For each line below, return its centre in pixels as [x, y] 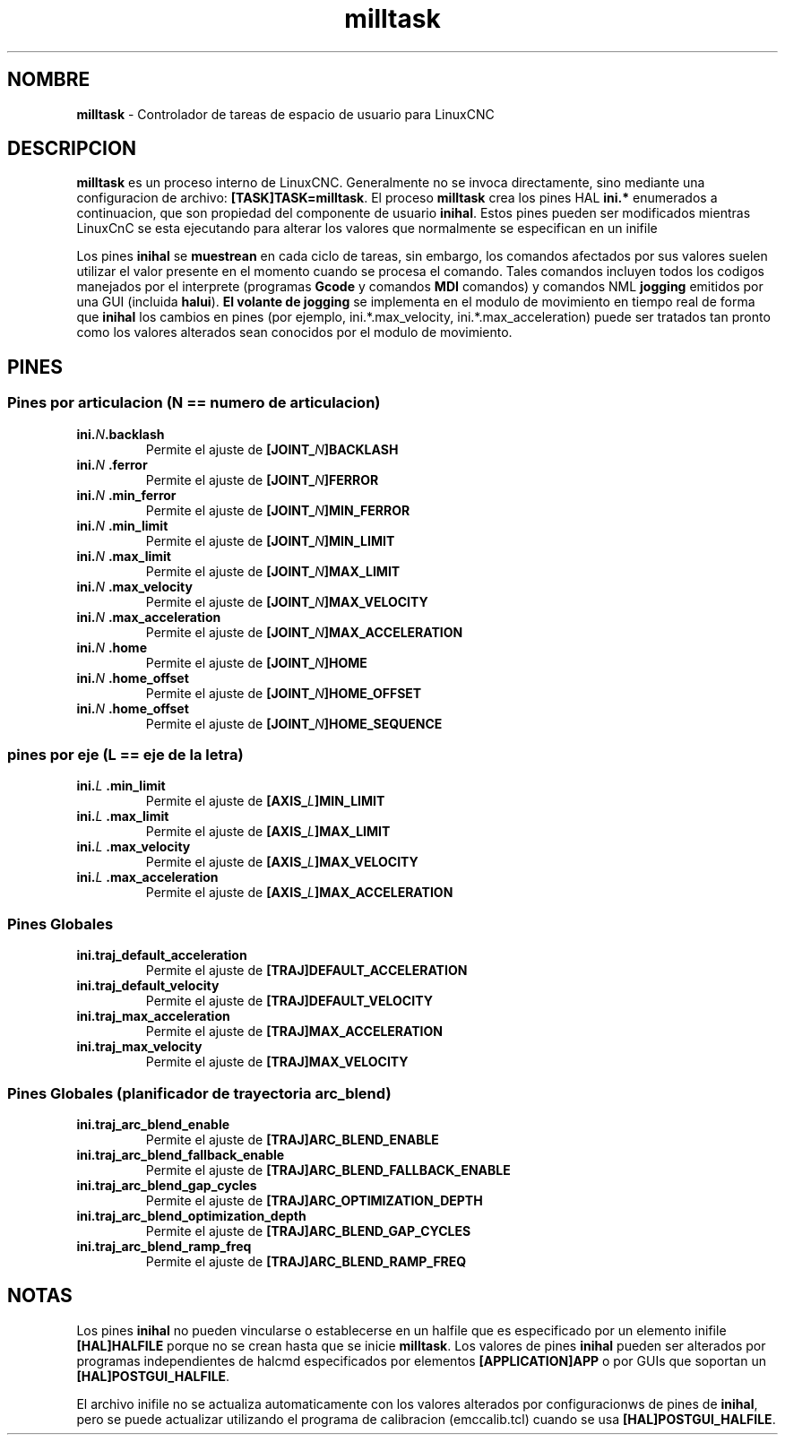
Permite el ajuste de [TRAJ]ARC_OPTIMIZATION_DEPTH [314, 1200]
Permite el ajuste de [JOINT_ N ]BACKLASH [272, 449]
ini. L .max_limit [123, 816]
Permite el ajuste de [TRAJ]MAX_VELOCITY [277, 1062]
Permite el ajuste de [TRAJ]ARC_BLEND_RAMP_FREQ [306, 1261]
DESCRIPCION [72, 149]
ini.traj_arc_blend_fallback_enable [181, 1154]
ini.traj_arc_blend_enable [153, 1124]
